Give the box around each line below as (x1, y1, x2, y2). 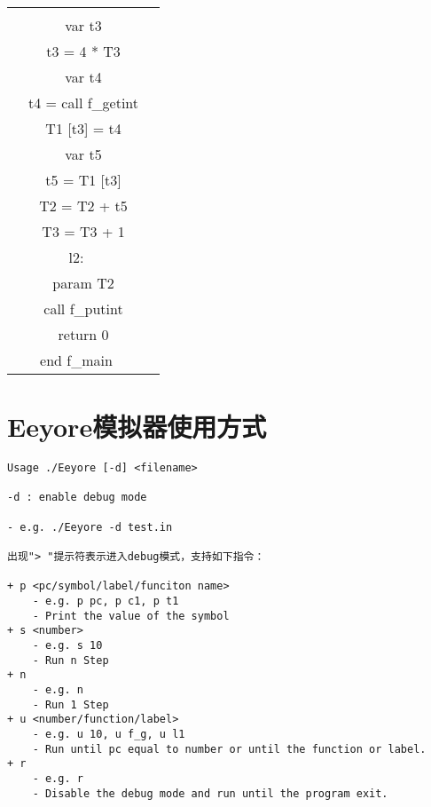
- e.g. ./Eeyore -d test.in (7, 520, 173, 534)
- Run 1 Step (32, 698, 109, 711)
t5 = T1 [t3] (45, 170, 121, 190)
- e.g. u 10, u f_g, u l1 (32, 727, 185, 740)
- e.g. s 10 (32, 639, 103, 652)
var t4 (65, 67, 102, 87)
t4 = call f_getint (28, 92, 139, 113)
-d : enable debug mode (7, 491, 147, 504)
